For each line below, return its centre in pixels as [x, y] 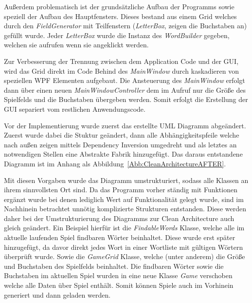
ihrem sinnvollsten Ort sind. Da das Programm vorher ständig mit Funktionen [121, 190]
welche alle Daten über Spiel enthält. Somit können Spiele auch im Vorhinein [119, 285]
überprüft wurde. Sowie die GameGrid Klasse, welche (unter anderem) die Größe [125, 256]
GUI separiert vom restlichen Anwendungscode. [75, 109]
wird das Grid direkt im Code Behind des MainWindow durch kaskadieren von [121, 71]
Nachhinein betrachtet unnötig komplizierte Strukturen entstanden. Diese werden [125, 209]
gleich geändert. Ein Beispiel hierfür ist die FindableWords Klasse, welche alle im [124, 228]
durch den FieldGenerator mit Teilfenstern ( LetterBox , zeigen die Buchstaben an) [126, 26]
